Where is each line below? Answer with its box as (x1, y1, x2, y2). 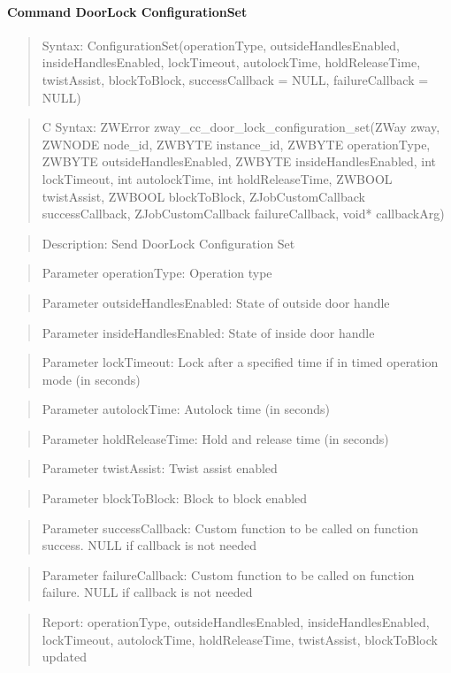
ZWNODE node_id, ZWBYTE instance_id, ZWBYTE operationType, (42, 134, 431, 153)
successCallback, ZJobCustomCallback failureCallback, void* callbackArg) (42, 204, 445, 223)
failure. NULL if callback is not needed (42, 583, 253, 601)
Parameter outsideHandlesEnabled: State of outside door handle (42, 293, 390, 311)
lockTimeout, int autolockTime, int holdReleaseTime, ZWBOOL (42, 169, 393, 187)
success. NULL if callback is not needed (42, 536, 256, 554)
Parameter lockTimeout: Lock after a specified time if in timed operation (42, 353, 439, 371)
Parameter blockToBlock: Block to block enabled (42, 489, 308, 508)
